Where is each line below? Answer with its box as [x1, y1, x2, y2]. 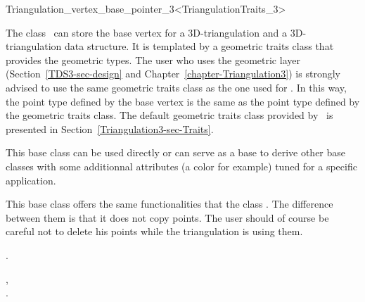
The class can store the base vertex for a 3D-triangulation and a [6, 25, 288, 39]
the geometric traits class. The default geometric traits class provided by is [6, 108, 333, 122]
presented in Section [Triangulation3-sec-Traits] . [6, 121, 214, 136]
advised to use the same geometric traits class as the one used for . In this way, [6, 80, 347, 94]
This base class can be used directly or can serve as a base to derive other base [6, 145, 346, 160]
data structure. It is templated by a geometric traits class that [65, 39, 334, 54]
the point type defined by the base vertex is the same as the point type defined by [6, 94, 360, 108]
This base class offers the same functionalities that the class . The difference [6, 196, 333, 211]
